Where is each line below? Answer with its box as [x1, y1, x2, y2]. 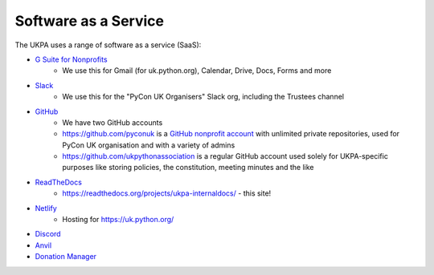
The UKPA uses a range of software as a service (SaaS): [14, 40, 202, 50]
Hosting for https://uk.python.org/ [62, 215, 174, 224]
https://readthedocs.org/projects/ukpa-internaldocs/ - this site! [62, 188, 272, 198]
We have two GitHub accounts [62, 117, 163, 127]
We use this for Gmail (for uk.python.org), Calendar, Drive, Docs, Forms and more [62, 66, 332, 75]
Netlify [35, 203, 58, 212]
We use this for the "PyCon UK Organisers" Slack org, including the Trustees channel [62, 92, 345, 102]
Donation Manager [35, 252, 96, 261]
